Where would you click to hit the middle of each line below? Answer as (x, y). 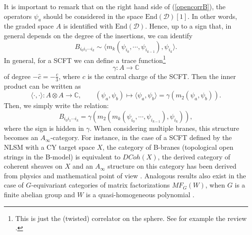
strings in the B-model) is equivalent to (62, 156)
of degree (17, 76)
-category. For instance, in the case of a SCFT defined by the (141, 137)
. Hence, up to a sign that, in (188, 26)
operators (18, 16)
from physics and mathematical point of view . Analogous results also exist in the (125, 175)
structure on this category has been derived (172, 166)
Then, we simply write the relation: (56, 105)
